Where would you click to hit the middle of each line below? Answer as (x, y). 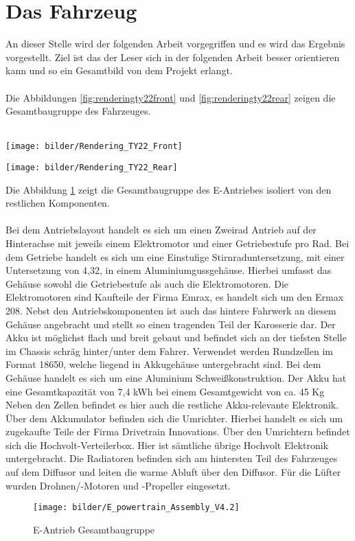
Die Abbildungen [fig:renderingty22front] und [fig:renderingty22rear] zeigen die (171, 97)
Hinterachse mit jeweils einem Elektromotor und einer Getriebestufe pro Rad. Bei (177, 243)
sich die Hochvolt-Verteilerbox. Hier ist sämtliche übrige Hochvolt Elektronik (167, 445)
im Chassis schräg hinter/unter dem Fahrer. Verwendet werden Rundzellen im (169, 350)
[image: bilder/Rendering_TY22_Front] (94, 147)
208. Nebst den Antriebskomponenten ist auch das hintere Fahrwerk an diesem (171, 310)
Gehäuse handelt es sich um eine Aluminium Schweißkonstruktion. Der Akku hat (176, 377)
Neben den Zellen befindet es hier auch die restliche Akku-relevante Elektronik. (172, 405)
